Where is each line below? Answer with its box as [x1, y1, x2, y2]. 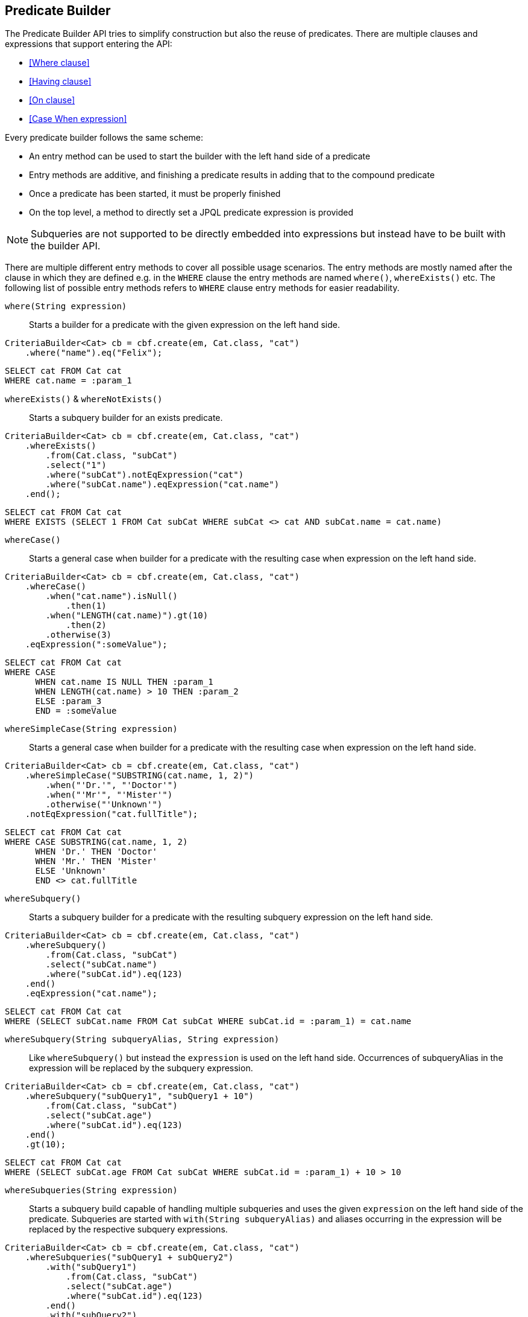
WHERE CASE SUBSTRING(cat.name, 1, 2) [5, 837, 188, 847]
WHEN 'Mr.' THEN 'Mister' [35, 856, 157, 867]
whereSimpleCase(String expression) [5, 724, 178, 734]
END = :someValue [35, 706, 117, 716]
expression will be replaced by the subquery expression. [29, 1063, 253, 1074]
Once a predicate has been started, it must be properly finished [29, 188, 281, 199]
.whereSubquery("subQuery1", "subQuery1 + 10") [25, 1091, 254, 1101]
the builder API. [31, 240, 101, 252]
